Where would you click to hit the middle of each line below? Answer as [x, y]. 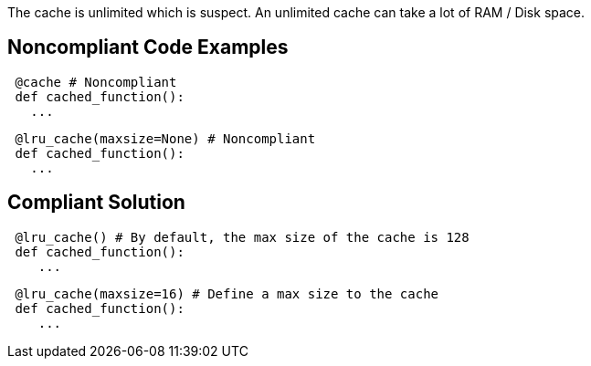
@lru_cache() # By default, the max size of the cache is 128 [242, 237]
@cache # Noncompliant [96, 82]
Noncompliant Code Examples [148, 47]
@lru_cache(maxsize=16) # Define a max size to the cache [227, 293]
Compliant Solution [96, 203]
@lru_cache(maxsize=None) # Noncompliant [165, 138]
